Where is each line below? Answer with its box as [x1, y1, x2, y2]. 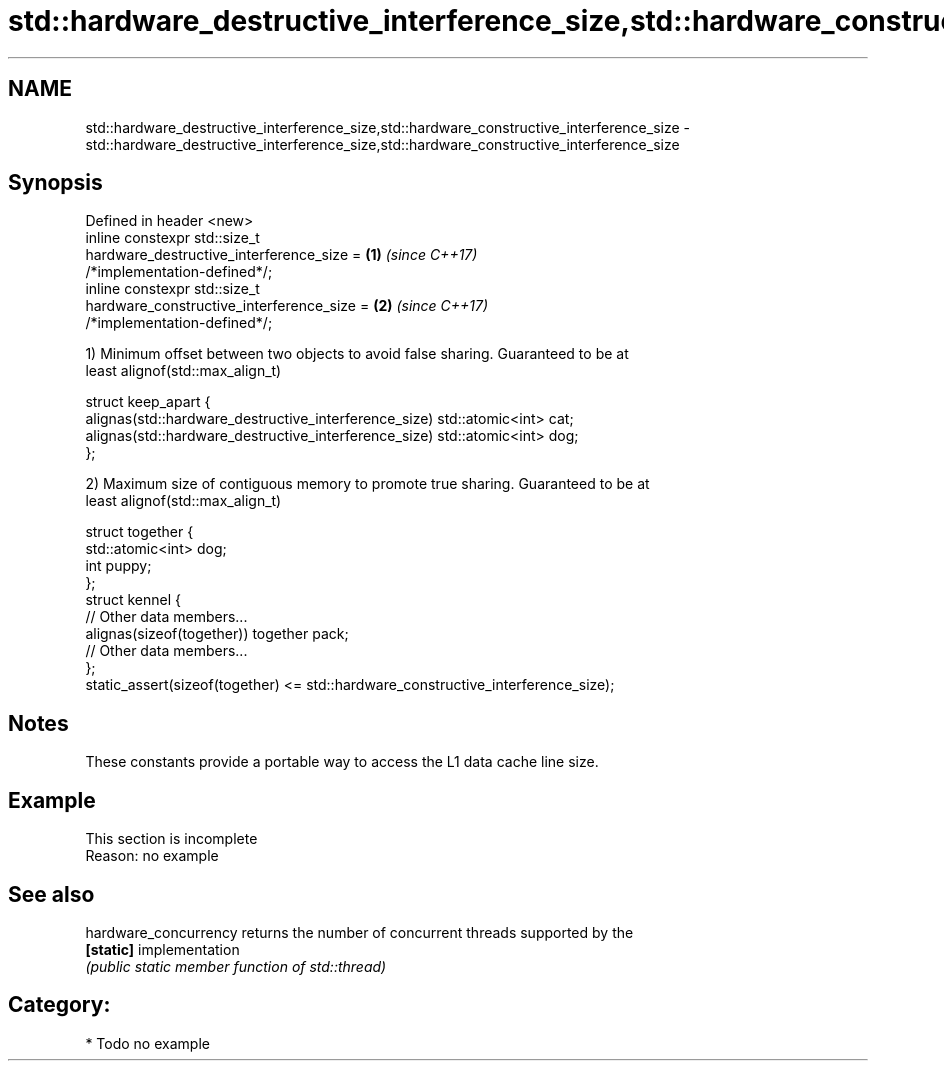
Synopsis [8, 170, 103, 196]
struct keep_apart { [85, 393, 211, 411]
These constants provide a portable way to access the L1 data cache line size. [85, 753, 599, 771]
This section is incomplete [85, 830, 258, 848]
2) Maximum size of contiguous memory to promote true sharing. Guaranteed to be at [85, 475, 650, 493]
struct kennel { [85, 591, 181, 609]
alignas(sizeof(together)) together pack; [85, 625, 349, 643]
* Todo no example [85, 1034, 210, 1052]
